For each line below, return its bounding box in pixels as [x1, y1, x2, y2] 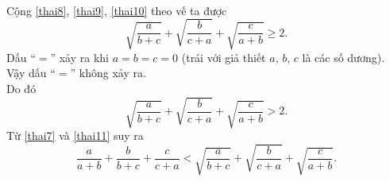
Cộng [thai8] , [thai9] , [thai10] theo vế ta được [6, 2, 227, 18]
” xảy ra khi [50, 48, 109, 65]
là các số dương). [302, 48, 385, 65]
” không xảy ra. [70, 64, 146, 81]
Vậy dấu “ [6, 64, 56, 81]
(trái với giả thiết [181, 48, 266, 65]
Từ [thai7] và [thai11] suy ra [6, 126, 144, 143]
